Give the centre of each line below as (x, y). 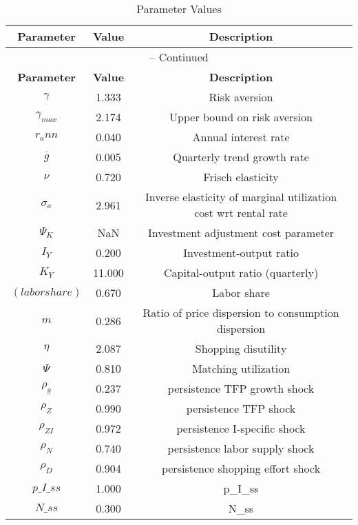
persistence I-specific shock (241, 428)
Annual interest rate (241, 137)
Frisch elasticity (241, 177)
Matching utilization (241, 368)
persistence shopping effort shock (241, 468)
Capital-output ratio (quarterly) (241, 272)
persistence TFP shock (241, 408)
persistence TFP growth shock (241, 388)
